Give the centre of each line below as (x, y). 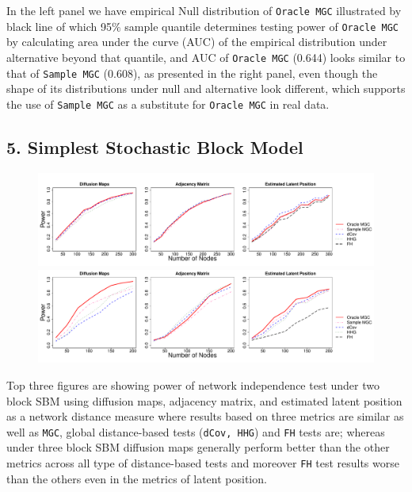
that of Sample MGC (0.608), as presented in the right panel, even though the (192, 73)
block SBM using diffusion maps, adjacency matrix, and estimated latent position (204, 400)
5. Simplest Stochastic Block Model (155, 146)
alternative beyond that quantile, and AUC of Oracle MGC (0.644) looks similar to (206, 57)
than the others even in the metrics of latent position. (137, 478)
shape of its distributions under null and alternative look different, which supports (206, 88)
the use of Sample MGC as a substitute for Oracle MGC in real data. (168, 104)
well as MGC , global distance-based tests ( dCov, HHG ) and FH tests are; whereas (196, 431)
